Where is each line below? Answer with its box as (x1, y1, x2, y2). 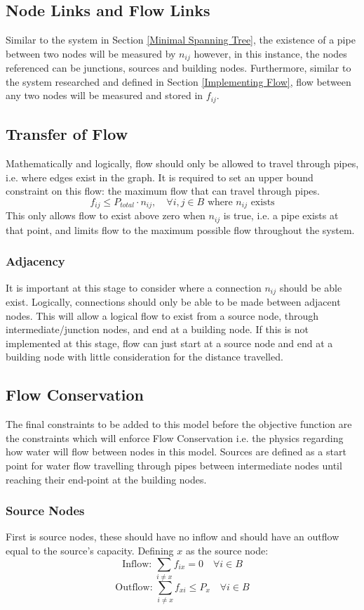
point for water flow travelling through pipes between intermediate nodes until (6, 458, 342, 472)
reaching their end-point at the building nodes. (6, 472, 207, 486)
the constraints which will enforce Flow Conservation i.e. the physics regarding (6, 430, 344, 445)
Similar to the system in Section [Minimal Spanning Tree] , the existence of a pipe (6, 32, 356, 47)
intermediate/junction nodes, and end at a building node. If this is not (6, 322, 309, 337)
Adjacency (6, 252, 65, 270)
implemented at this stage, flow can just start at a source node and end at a (6, 335, 333, 350)
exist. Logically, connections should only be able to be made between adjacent (6, 294, 341, 309)
